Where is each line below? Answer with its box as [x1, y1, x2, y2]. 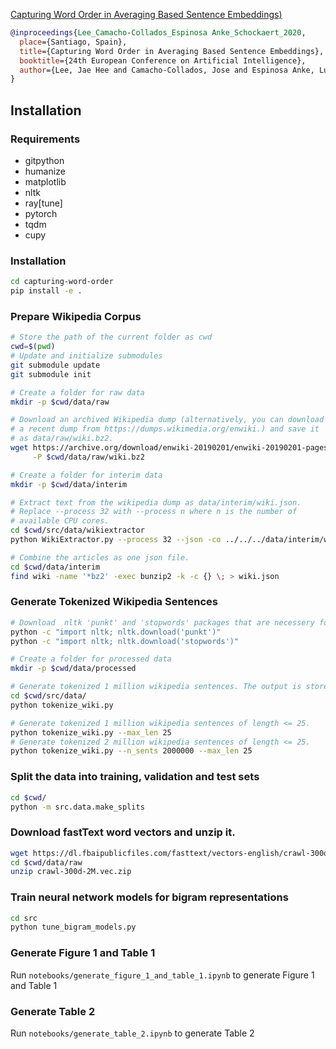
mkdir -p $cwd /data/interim [10, 479, 128, 489]
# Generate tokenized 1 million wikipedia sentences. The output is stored [10, 682, 333, 692]
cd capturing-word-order [10, 277, 114, 287]
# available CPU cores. [10, 516, 110, 526]
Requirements [10, 132, 81, 146]
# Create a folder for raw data [10, 387, 145, 398]
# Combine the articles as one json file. [10, 552, 190, 563]
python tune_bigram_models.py [10, 922, 137, 933]
